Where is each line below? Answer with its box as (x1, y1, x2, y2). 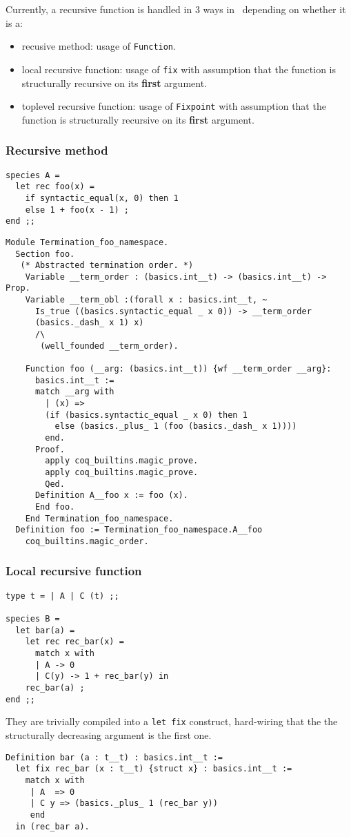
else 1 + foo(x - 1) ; (25, 204, 129, 215)
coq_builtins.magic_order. (25, 536, 149, 546)
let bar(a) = (15, 625, 75, 635)
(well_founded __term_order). (40, 340, 179, 351)
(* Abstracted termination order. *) (20, 260, 194, 271)
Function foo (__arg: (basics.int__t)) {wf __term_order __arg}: (25, 364, 332, 374)
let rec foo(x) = (15, 182, 94, 192)
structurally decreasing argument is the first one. (6, 728, 212, 742)
